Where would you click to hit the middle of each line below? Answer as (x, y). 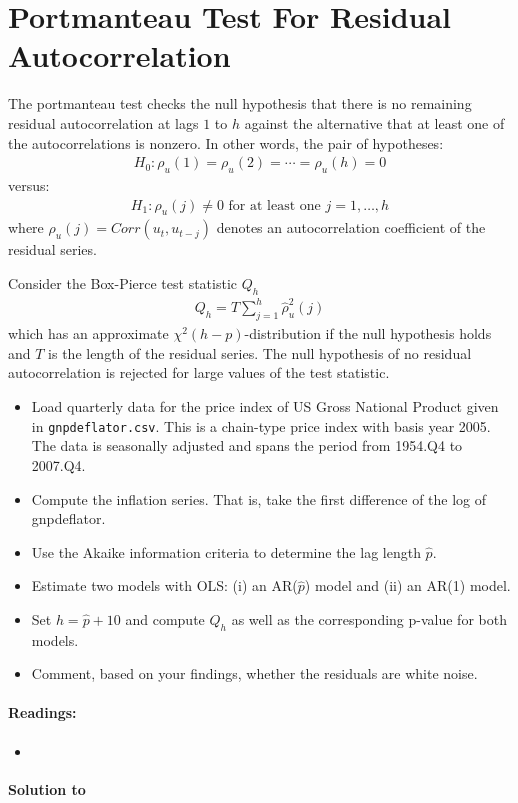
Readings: (42, 712)
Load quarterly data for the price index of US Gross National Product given (265, 406)
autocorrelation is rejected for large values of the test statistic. (199, 372)
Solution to (47, 788)
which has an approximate (88, 333)
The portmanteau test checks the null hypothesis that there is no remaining (240, 103)
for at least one (274, 205)
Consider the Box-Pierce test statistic (123, 282)
